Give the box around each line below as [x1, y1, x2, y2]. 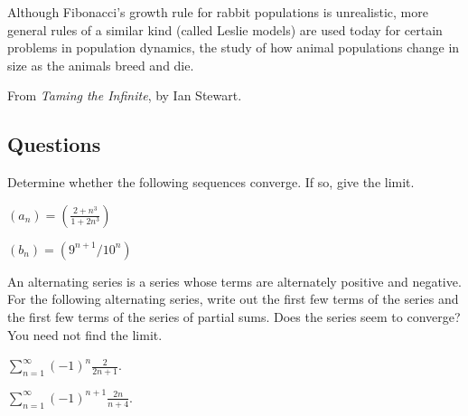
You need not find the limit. [7, 325, 163, 344]
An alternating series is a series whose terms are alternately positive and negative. [7, 271, 462, 290]
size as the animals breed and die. [7, 55, 194, 74]
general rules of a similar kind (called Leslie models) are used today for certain [7, 20, 443, 39]
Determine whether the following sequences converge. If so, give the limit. [7, 173, 415, 192]
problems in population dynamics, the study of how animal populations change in [7, 38, 460, 57]
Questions [7, 130, 101, 158]
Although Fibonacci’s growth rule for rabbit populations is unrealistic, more [7, 3, 428, 21]
